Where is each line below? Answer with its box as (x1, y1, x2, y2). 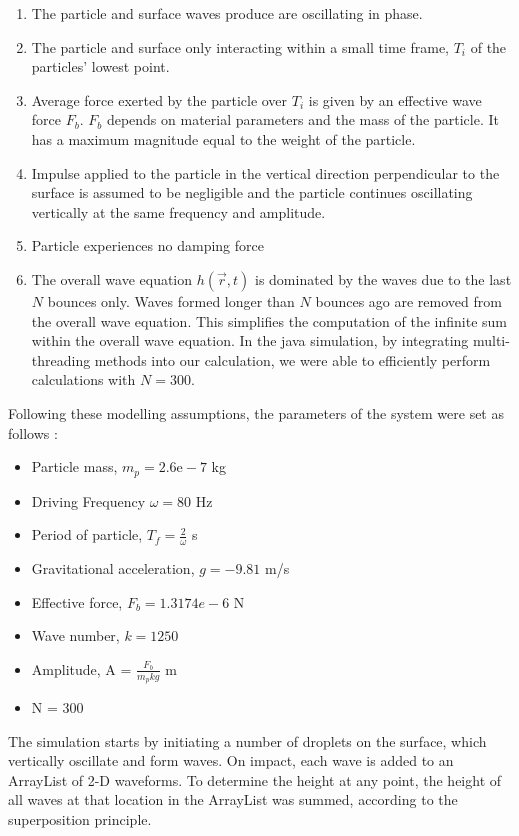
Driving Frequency (31, 490, 146, 511)
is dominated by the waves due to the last (254, 268, 512, 289)
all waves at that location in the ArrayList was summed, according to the (8, 789, 458, 810)
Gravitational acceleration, (31, 557, 195, 578)
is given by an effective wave (308, 89, 482, 110)
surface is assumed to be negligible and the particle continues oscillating (31, 182, 473, 203)
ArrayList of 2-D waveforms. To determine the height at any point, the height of (8, 769, 502, 790)
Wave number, (31, 625, 120, 646)
